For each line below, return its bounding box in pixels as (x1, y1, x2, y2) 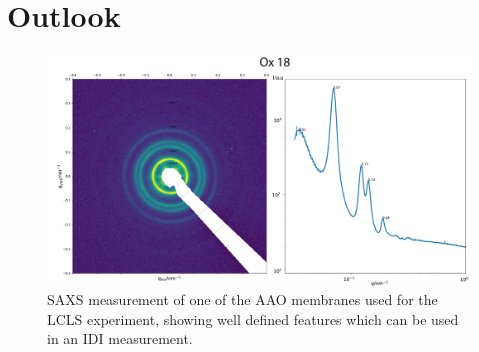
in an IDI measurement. (47, 328, 193, 349)
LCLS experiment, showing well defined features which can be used (47, 308, 459, 329)
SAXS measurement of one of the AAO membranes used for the (47, 289, 438, 310)
